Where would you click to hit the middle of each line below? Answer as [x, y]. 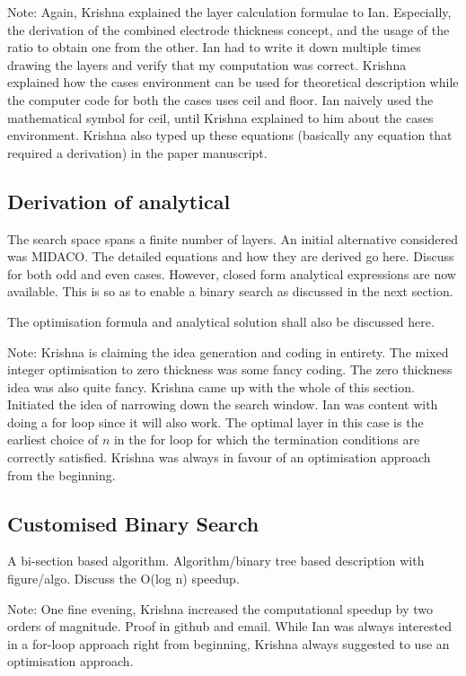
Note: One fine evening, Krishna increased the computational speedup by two [220, 608]
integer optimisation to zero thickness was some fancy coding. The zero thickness [230, 369]
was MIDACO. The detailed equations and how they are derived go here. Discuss [231, 256]
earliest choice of [53, 439]
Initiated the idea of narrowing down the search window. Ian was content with [223, 404]
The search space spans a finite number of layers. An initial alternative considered [233, 238]
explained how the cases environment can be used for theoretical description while [233, 82]
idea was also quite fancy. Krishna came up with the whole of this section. [211, 386]
